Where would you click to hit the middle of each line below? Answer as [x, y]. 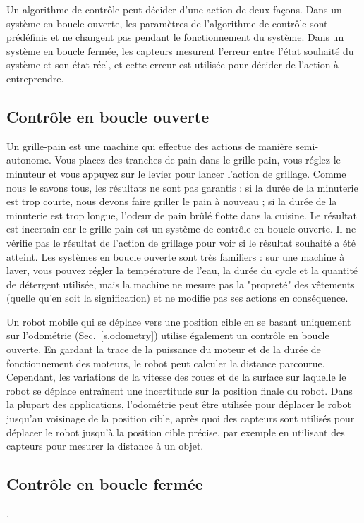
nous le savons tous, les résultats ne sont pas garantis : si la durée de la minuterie [182, 187]
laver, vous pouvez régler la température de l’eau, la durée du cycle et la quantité [182, 270]
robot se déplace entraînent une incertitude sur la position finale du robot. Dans [180, 390]
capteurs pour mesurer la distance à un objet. [105, 446]
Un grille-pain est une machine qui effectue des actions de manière [150, 146]
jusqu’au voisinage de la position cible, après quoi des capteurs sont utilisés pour [181, 418]
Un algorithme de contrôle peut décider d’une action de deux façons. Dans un [174, 9]
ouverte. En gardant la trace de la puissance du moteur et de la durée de [164, 349]
